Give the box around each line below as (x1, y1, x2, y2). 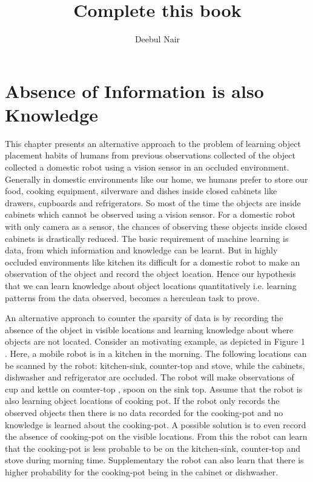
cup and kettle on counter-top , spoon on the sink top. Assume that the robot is (5, 382, 303, 395)
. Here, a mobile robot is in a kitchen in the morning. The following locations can (5, 347, 307, 359)
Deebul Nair (134, 33, 180, 45)
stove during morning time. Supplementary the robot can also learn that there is (5, 454, 304, 466)
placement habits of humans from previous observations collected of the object (5, 149, 295, 161)
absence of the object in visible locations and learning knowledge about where (5, 323, 294, 336)
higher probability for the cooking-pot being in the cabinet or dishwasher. (5, 465, 278, 478)
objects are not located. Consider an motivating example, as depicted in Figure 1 (5, 335, 305, 348)
